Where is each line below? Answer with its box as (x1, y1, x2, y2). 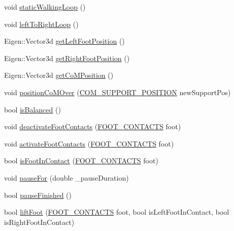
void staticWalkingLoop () (4, 2, 86, 12)
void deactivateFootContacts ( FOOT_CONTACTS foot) (4, 121, 181, 132)
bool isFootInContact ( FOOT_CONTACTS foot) (4, 155, 158, 166)
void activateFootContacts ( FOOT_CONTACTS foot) (4, 138, 174, 149)
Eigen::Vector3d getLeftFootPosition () (4, 36, 125, 46)
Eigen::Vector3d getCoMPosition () (4, 70, 114, 80)
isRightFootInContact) (4, 216, 75, 227)
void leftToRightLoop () (4, 18, 79, 29)
